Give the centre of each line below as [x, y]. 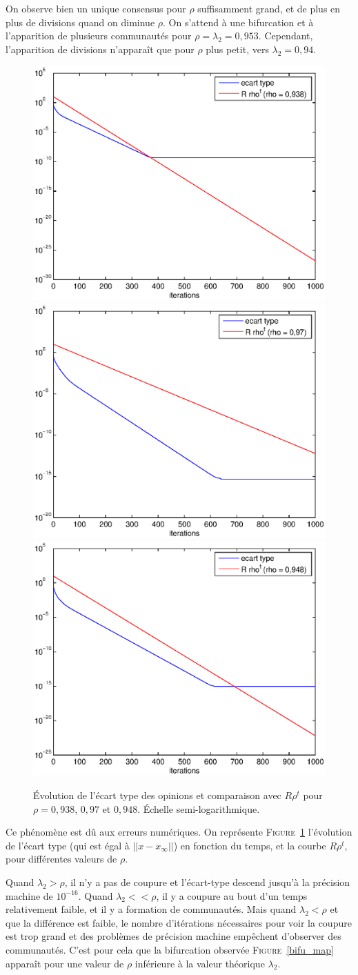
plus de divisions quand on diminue [80, 22]
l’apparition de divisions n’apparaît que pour [100, 49]
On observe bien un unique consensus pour [96, 8]
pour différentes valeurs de [61, 859]
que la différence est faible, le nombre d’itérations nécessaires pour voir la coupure [179, 922]
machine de [29, 895]
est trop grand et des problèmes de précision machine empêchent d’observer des [173, 936]
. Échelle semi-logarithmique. [199, 808]
